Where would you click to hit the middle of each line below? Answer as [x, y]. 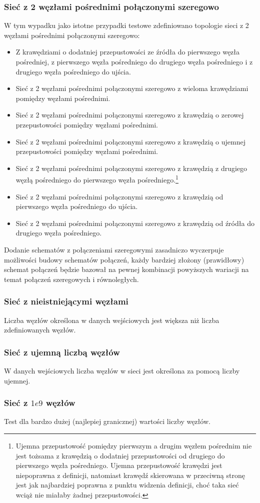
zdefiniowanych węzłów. [40, 330]
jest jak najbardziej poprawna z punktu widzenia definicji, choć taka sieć [127, 485]
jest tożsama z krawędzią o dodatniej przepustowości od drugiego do [120, 455]
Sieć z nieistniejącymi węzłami [66, 301]
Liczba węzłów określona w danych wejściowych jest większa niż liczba [112, 320]
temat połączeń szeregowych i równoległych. [71, 279]
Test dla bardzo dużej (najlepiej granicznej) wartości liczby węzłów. [107, 421]
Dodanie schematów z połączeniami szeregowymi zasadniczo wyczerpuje [114, 249]
